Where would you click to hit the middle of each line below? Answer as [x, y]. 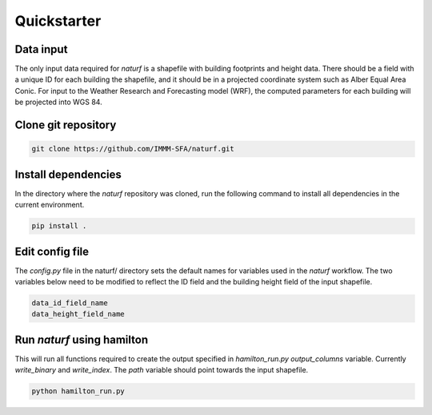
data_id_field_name [70, 303]
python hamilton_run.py [78, 391]
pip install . [59, 226]
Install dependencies [68, 174]
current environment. [50, 205]
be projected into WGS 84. [59, 102]
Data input [41, 49]
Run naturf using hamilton [81, 339]
